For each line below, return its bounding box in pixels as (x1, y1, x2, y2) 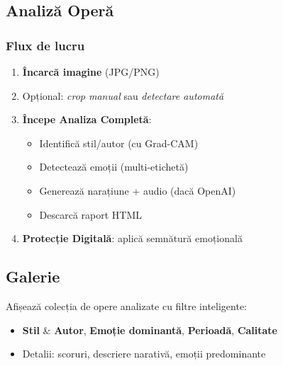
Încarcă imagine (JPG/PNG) (22, 64, 160, 79)
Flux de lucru (6, 36, 85, 54)
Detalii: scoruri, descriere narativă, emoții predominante (22, 346, 266, 361)
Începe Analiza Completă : (22, 112, 152, 127)
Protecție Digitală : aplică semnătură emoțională (22, 231, 243, 246)
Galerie (6, 265, 60, 287)
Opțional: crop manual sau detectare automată (22, 88, 224, 103)
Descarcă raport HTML (39, 207, 143, 222)
